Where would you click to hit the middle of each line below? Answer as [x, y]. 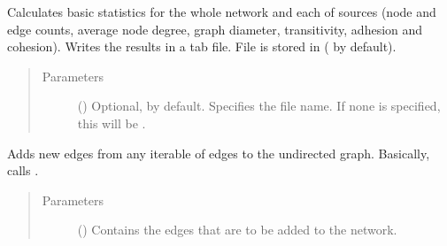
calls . [23, 170]
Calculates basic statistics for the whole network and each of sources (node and [222, 12]
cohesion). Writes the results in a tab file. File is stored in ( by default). [202, 46]
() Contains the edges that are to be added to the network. [237, 230]
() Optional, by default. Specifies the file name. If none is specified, [259, 106]
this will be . [112, 123]
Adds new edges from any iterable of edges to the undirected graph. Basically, [219, 153]
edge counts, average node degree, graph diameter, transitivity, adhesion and [215, 29]
